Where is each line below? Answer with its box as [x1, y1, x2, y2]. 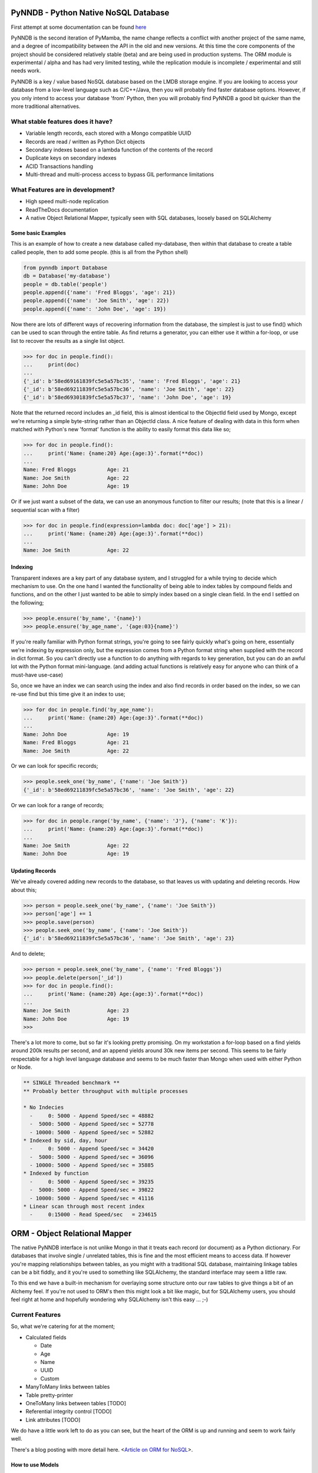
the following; [11, 599, 44, 606]
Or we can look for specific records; [11, 762, 98, 769]
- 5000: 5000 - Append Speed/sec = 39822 [29, 1187, 154, 1193]
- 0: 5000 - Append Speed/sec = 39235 [29, 1178, 154, 1185]
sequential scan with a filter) [11, 506, 80, 513]
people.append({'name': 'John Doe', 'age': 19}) [23, 305, 167, 312]
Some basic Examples [11, 230, 66, 237]
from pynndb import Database [23, 264, 108, 271]
